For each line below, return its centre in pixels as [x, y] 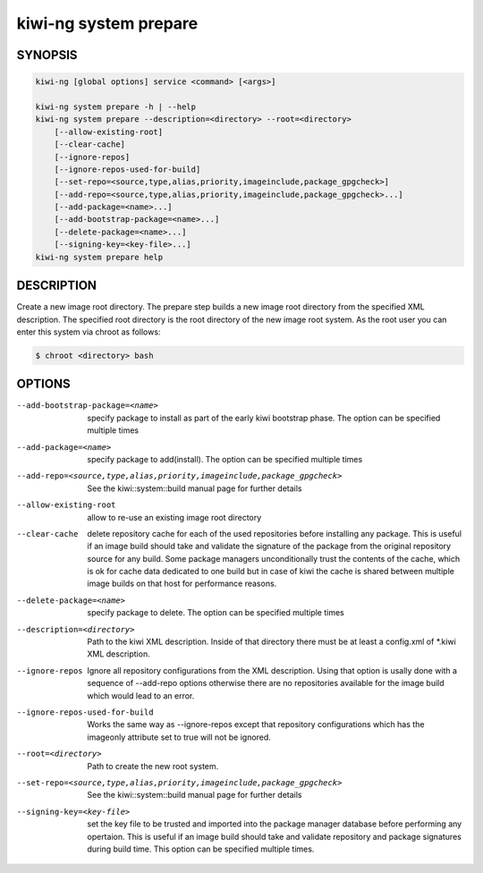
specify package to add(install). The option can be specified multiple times [225, 459]
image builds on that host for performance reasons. [182, 584]
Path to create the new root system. [153, 766]
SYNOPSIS [47, 55]
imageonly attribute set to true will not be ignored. [179, 737]
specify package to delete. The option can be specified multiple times [216, 613]
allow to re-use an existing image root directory [174, 517]
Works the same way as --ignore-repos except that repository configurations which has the [256, 725]
